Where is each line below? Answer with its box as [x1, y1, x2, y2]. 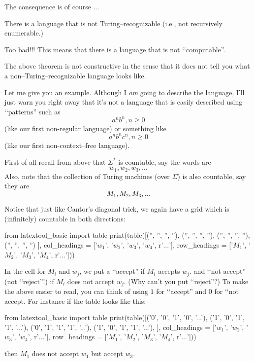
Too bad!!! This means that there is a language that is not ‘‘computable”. [4, 44, 225, 54]
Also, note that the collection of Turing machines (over [4, 171, 170, 181]
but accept [91, 348, 123, 359]
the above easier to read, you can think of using [4, 286, 148, 296]
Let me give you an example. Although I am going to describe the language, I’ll [4, 87, 245, 97]
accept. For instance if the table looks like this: [4, 295, 146, 306]
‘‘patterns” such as [4, 106, 61, 116]
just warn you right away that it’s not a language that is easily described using [4, 97, 243, 107]
